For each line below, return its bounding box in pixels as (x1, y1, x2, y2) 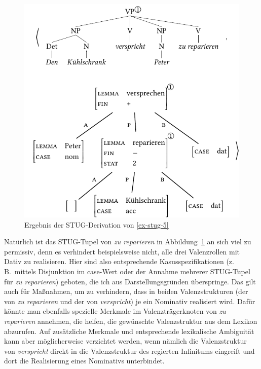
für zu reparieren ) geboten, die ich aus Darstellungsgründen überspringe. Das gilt (4, 276, 256, 286)
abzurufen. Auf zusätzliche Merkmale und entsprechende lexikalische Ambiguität (4, 325, 254, 336)
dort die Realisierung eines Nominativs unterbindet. (4, 355, 165, 366)
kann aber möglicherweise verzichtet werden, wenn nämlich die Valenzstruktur (4, 336, 247, 346)
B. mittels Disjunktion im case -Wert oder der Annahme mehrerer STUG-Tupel (4, 266, 250, 277)
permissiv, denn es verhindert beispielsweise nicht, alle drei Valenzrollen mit (4, 246, 240, 256)
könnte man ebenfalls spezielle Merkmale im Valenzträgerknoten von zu (4, 306, 226, 316)
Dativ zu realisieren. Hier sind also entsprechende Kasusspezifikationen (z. (4, 256, 234, 267)
